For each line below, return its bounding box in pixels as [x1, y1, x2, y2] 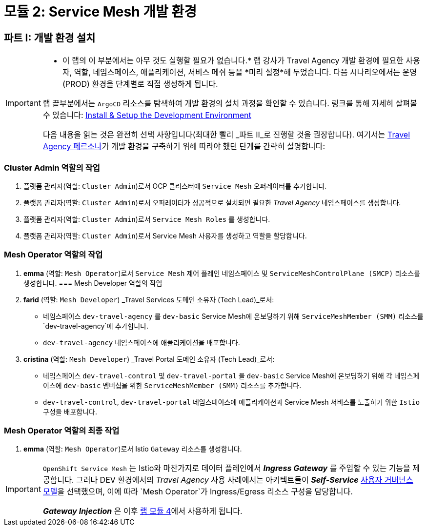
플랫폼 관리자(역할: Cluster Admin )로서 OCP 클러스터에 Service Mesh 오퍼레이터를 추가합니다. [23, 181, 327, 190]
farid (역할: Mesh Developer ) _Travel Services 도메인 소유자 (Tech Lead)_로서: [23, 295, 274, 304]
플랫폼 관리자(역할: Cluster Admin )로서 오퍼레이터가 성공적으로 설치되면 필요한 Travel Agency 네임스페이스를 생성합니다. [23, 198, 401, 207]
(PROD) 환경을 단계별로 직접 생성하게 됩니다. [62, 79, 218, 89]
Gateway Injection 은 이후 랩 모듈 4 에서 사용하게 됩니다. [42, 506, 243, 516]
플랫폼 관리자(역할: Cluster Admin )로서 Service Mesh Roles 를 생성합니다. [23, 215, 270, 223]
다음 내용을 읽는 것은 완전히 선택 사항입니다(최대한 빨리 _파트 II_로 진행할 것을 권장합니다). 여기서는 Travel [42, 130, 410, 140]
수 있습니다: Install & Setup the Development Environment [42, 110, 251, 120]
